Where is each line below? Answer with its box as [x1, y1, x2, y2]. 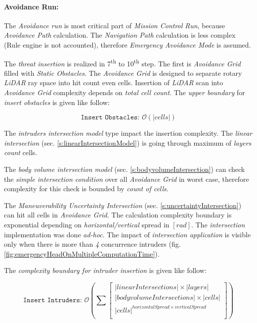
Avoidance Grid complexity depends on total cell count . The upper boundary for [4, 87, 245, 98]
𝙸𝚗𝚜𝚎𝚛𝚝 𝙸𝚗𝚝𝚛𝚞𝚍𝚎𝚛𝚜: [23, 297, 82, 304]
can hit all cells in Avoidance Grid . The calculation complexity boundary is [4, 210, 232, 220]
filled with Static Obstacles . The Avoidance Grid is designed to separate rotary [4, 67, 242, 78]
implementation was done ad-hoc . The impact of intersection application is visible [4, 229, 251, 239]
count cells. [4, 147, 38, 158]
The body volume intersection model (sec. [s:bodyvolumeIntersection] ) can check [4, 163, 245, 174]
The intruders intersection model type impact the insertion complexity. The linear [4, 128, 253, 138]
